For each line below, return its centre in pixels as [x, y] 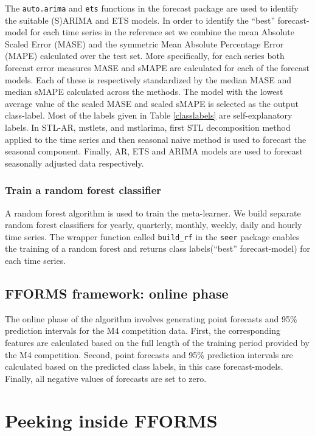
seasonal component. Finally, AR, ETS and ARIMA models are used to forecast [154, 151]
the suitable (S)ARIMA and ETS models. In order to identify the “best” [140, 20]
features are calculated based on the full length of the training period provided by [157, 343]
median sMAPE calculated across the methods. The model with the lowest [144, 92]
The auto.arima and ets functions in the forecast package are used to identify [152, 8]
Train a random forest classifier [83, 190]
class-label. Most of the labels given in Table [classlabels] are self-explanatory [149, 115]
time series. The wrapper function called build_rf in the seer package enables [152, 236]
